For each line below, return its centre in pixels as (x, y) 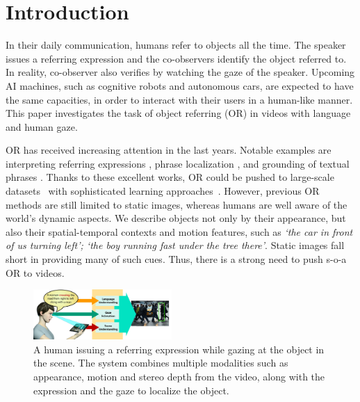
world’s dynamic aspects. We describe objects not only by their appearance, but (176, 218)
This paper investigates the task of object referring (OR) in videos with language (178, 113)
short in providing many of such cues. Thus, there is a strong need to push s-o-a (176, 259)
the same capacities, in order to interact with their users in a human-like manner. (179, 99)
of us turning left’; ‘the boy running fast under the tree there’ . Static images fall (175, 245)
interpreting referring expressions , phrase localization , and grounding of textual (178, 163)
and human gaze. (42, 126)
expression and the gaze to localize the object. (131, 390)
